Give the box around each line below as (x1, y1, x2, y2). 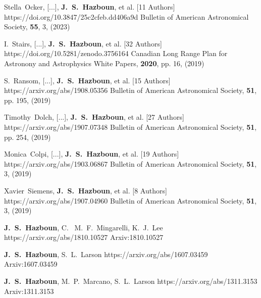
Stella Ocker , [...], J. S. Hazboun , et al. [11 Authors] (4, 2, 175, 12)
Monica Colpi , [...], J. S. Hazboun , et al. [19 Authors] (4, 148, 179, 159)
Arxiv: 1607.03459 (4, 259, 58, 269)
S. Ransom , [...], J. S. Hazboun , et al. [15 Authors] (4, 75, 171, 85)
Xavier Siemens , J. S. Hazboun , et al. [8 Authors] (4, 185, 167, 195)
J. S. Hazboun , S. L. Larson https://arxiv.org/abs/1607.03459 (4, 249, 208, 259)
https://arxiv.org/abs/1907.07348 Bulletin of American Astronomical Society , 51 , (4, 121, 257, 132)
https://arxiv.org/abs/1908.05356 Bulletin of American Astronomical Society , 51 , (4, 85, 257, 95)
